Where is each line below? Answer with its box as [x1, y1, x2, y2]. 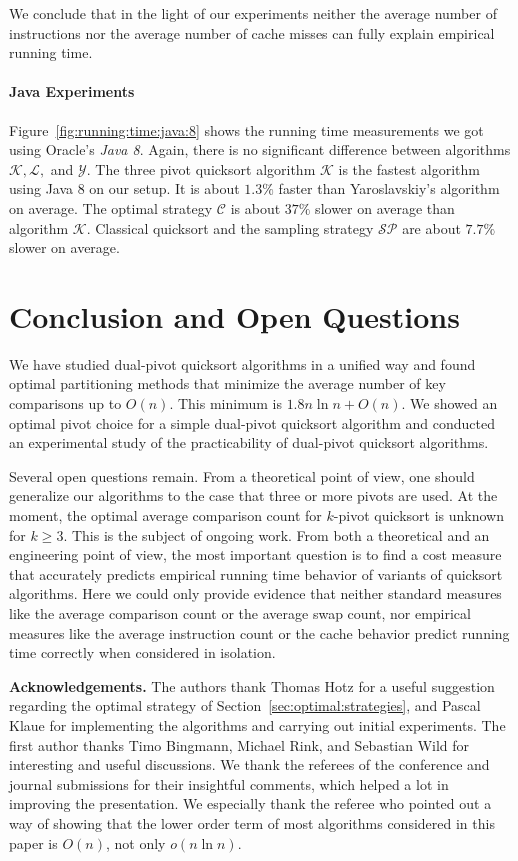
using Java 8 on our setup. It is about [9, 178, 240, 199]
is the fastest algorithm [338, 158, 480, 179]
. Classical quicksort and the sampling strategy [86, 217, 374, 238]
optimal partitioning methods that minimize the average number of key [9, 373, 446, 394]
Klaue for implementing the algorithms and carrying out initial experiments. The [9, 714, 506, 735]
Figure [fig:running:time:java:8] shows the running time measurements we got [9, 119, 484, 140]
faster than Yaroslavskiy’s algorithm [278, 178, 500, 199]
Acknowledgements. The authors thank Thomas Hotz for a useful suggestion [9, 675, 495, 696]
